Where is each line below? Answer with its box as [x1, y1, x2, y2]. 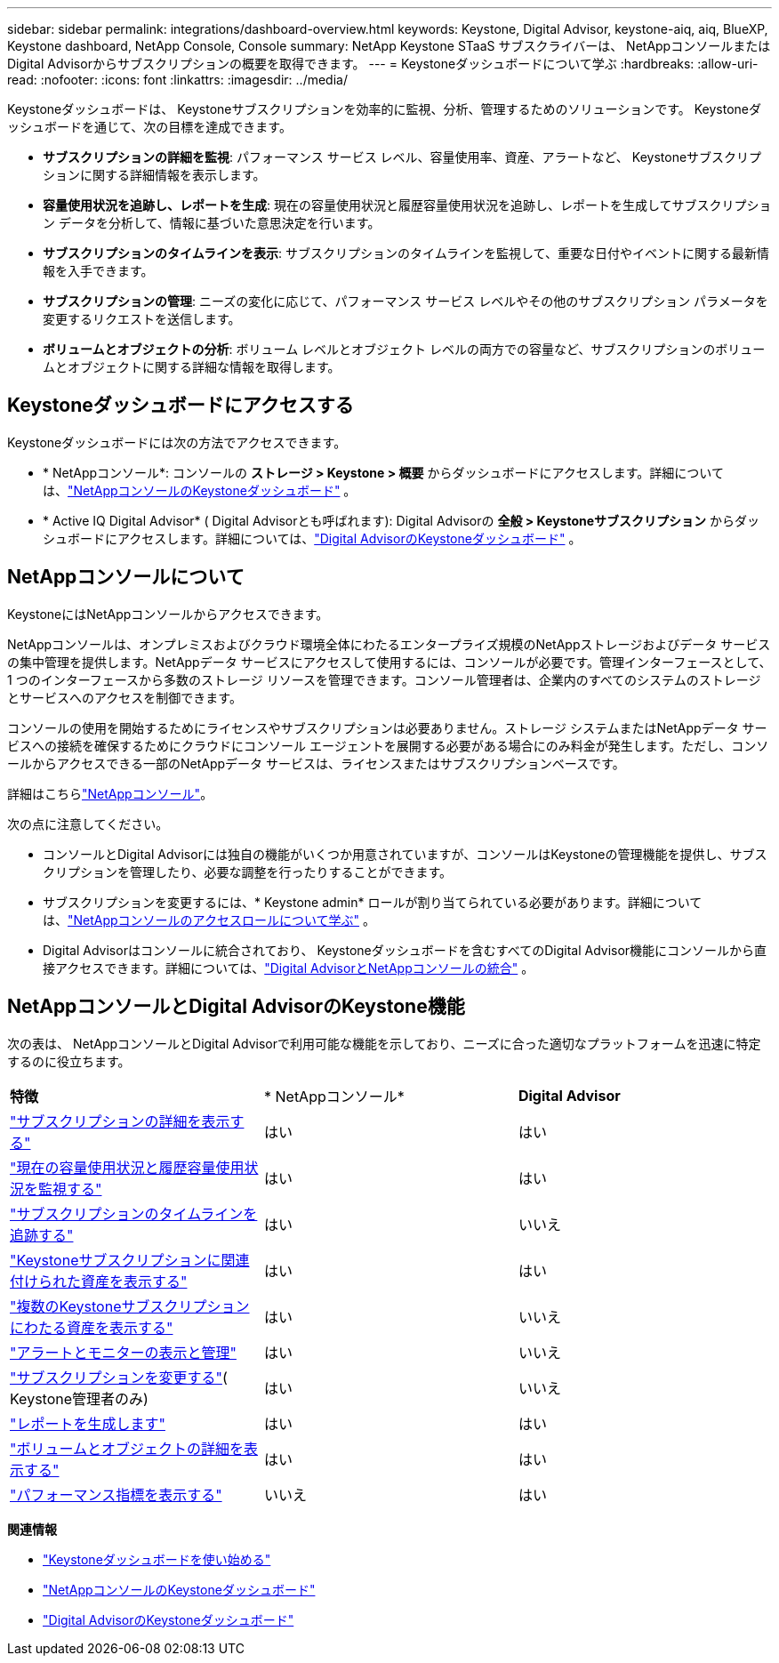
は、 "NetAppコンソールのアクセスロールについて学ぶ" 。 [43, 912, 375, 928]
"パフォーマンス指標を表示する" [10, 1485, 222, 1504]
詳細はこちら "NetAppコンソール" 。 [7, 785, 213, 801]
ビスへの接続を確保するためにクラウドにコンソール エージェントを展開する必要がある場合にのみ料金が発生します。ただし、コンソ [7, 737, 769, 753]
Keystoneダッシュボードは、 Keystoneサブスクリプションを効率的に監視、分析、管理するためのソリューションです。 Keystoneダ [7, 101, 762, 116]
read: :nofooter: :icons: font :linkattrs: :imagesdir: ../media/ [7, 72, 348, 87]
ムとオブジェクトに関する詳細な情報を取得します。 [43, 359, 341, 374]
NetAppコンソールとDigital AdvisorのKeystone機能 [7, 995, 465, 1018]
